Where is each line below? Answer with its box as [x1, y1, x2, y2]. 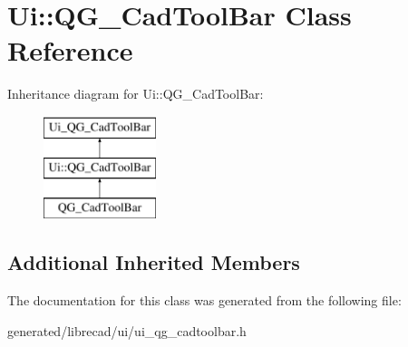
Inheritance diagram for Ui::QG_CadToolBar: [7, 84, 264, 103]
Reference [7, 32, 133, 69]
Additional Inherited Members [7, 248, 300, 276]
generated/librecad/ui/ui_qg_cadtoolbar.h [7, 321, 247, 340]
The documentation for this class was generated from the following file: [7, 291, 402, 310]
